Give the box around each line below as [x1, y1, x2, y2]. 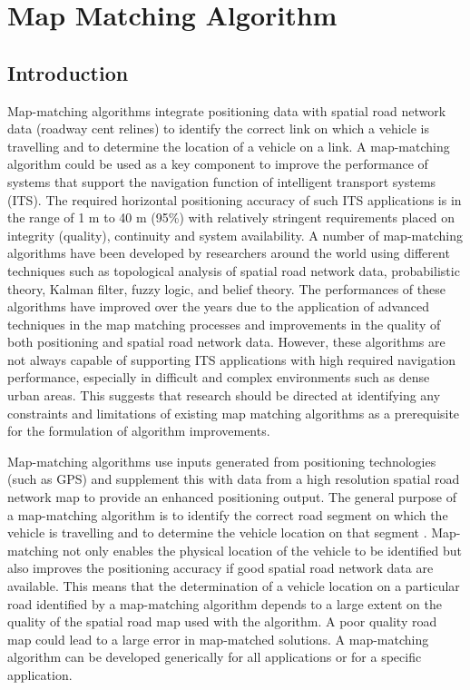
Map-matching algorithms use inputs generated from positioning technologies [7, 451, 436, 470]
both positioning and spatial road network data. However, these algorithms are [7, 332, 446, 351]
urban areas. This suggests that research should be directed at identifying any [7, 386, 441, 405]
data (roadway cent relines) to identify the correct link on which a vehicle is [7, 119, 430, 138]
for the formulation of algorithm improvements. [7, 421, 270, 440]
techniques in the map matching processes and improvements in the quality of [7, 314, 441, 333]
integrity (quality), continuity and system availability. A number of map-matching [7, 225, 463, 244]
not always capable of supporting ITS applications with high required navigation [7, 350, 455, 369]
